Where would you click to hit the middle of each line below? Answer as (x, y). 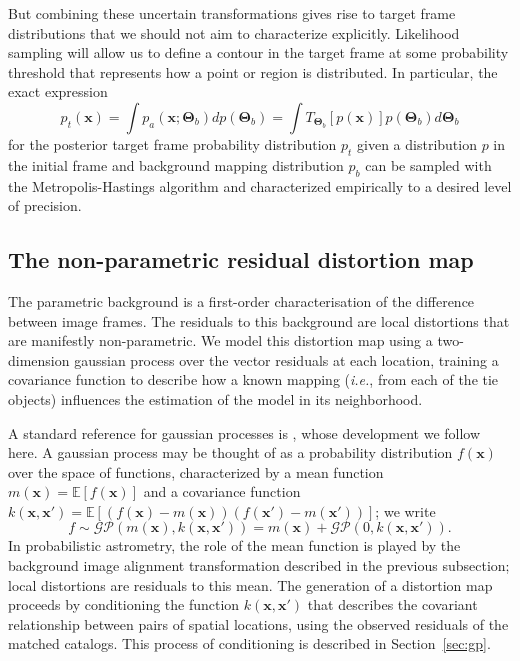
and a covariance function (222, 491)
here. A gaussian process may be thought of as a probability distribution (230, 452)
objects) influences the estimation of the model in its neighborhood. (215, 398)
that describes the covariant (392, 604)
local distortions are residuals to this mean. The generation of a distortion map (250, 584)
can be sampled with (428, 164)
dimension (39, 359)
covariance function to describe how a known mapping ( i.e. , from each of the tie (253, 379)
